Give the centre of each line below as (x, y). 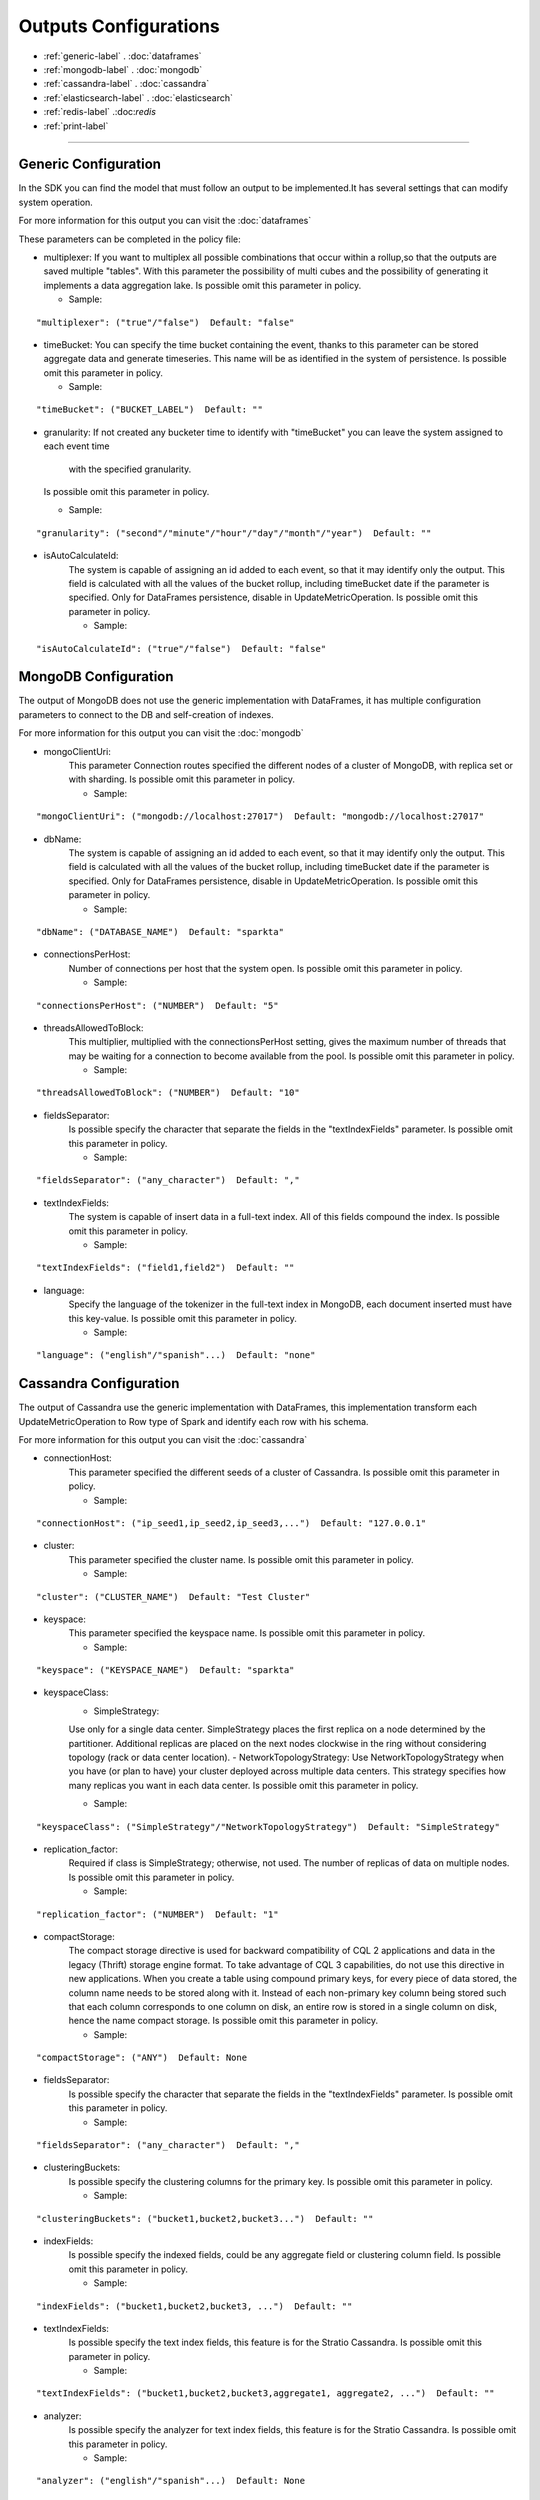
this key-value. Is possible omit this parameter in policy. (182, 1318)
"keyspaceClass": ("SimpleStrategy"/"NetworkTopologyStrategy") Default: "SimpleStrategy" (268, 1826)
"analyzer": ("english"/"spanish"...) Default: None (170, 2481)
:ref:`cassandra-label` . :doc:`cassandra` (126, 84)
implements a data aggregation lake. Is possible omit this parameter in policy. (202, 285)
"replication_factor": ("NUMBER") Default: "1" (157, 1914)
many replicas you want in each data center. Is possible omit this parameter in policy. (243, 1785)
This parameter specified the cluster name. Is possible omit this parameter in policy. (241, 1559)
